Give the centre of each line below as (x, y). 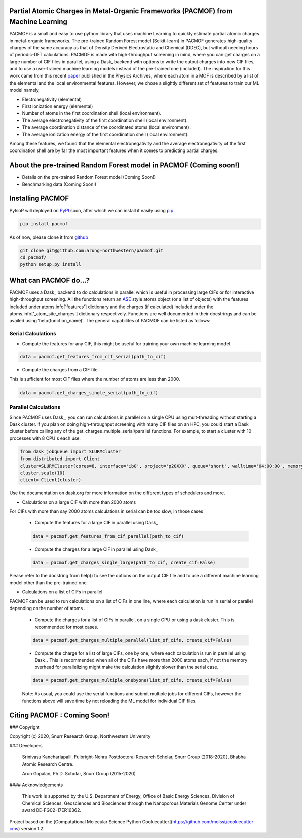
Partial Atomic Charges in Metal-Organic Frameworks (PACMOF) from (121, 11)
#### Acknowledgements (36, 785)
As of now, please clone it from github (49, 237)
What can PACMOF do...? (50, 280)
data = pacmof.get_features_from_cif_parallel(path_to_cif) (108, 536)
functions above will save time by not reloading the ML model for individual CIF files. (109, 701)
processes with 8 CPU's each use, (45, 438)
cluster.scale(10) (43, 473)
